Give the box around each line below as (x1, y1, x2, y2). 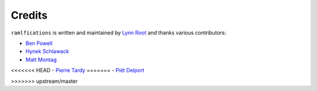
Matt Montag (25, 56, 57, 63)
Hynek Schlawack (25, 48, 69, 55)
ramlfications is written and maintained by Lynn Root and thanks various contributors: (11, 29, 227, 36)
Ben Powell (25, 40, 53, 47)
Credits (11, 9, 48, 22)
